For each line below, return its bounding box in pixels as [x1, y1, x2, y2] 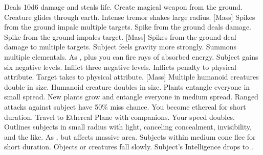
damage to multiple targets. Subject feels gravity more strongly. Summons [4, 41, 236, 52]
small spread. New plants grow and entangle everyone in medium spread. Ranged [4, 91, 258, 102]
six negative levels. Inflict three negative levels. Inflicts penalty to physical [4, 61, 236, 72]
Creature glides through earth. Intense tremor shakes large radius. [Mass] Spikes [4, 11, 255, 22]
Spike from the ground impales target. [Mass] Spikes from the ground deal [4, 31, 236, 42]
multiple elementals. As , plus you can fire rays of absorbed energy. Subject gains [4, 51, 258, 62]
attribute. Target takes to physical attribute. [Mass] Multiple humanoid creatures [4, 71, 259, 82]
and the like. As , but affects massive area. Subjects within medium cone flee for [4, 131, 256, 142]
